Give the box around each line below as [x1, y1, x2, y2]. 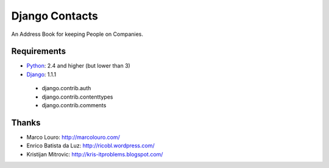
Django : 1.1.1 [26, 71, 57, 78]
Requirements [11, 46, 66, 57]
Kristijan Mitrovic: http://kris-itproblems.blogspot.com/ [26, 150, 163, 158]
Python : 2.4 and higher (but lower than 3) [26, 62, 130, 69]
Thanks [11, 117, 41, 128]
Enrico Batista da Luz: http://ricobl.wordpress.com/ [26, 142, 155, 149]
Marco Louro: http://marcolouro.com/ [26, 133, 120, 141]
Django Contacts [11, 9, 99, 23]
